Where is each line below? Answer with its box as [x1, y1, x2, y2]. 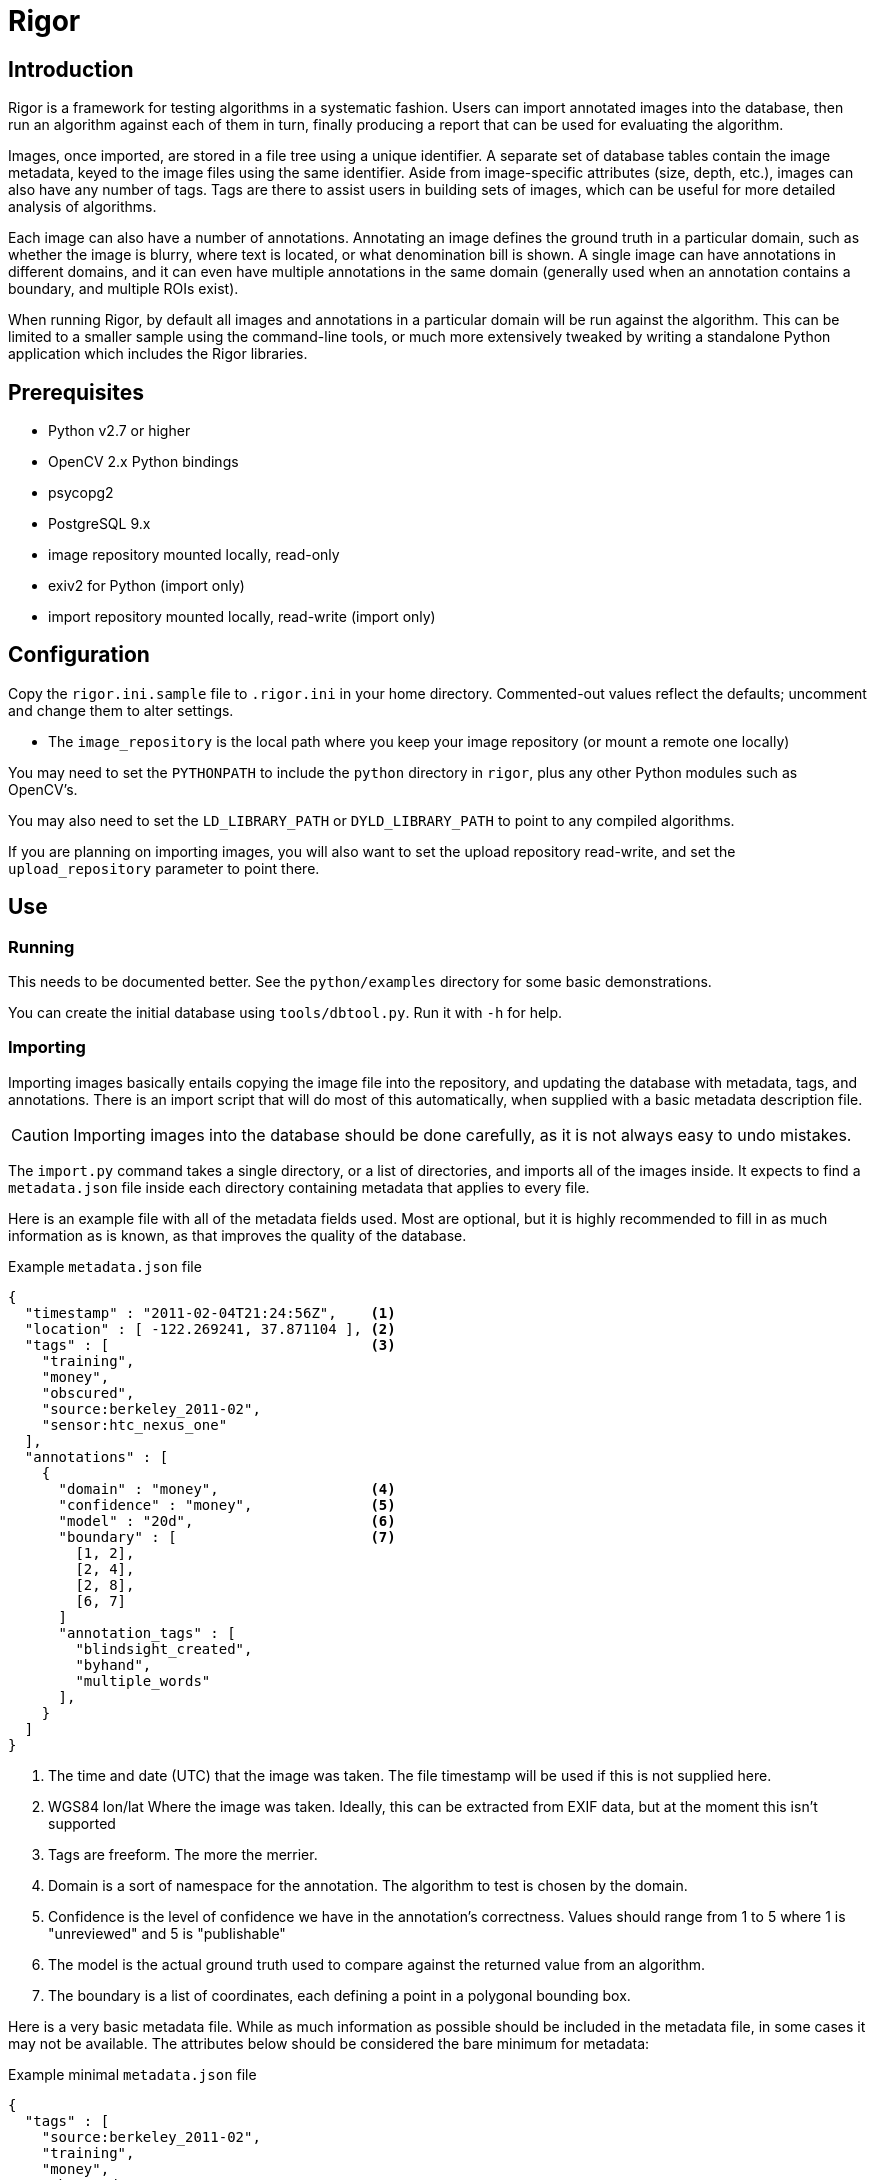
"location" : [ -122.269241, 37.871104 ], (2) [24, 1320, 396, 1337]
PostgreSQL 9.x [48, 515, 151, 533]
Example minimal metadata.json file [8, 2065, 257, 2083]
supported [48, 1814, 116, 1832]
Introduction [8, 56, 134, 82]
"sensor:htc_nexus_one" [41, 1416, 228, 1433]
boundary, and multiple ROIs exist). [8, 280, 239, 298]
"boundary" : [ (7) [58, 1528, 396, 1545]
